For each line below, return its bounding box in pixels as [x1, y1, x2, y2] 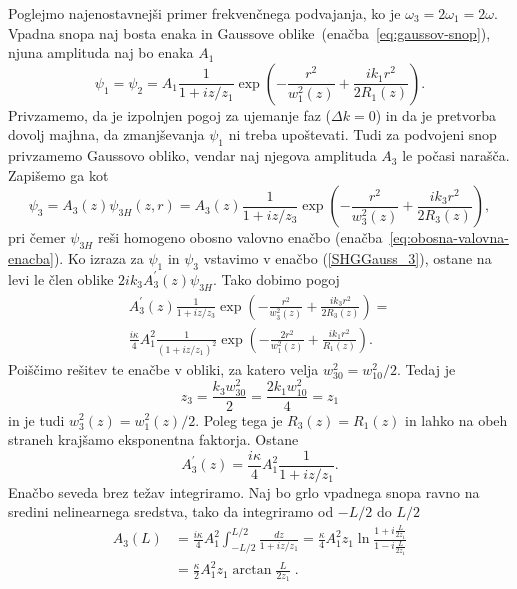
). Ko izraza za [53, 248, 144, 269]
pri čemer [8, 227, 66, 248]
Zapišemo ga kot [8, 164, 109, 185]
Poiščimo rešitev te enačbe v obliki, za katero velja [8, 358, 319, 379]
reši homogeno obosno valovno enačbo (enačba [97, 227, 383, 248]
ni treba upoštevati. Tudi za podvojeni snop [228, 124, 497, 145]
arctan [232, 563, 272, 578]
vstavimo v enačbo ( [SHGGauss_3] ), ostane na [203, 248, 492, 269]
